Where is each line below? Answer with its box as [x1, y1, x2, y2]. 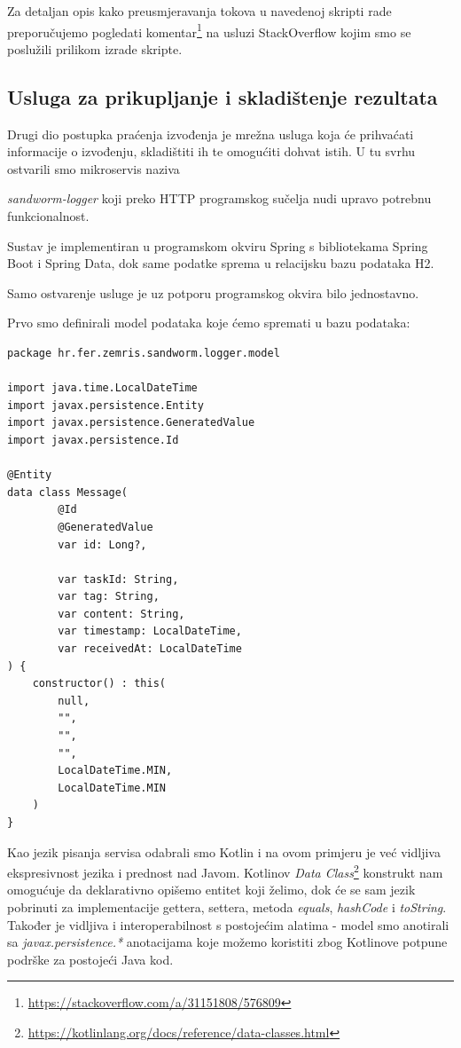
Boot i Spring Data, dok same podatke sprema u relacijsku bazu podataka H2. [7, 254, 434, 272]
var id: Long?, [58, 538, 147, 551]
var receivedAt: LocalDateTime [58, 642, 242, 656]
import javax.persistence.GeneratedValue [7, 416, 255, 429]
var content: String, [58, 607, 185, 620]
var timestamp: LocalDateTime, [58, 625, 242, 638]
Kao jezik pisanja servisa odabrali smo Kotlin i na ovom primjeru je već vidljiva [7, 842, 441, 861]
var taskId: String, [58, 572, 179, 586]
